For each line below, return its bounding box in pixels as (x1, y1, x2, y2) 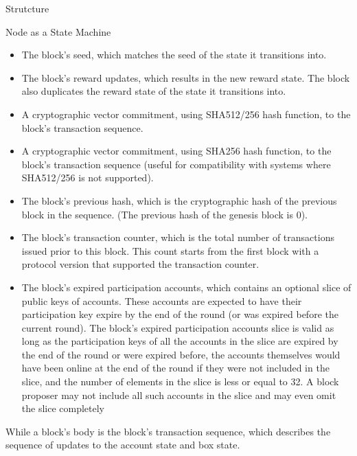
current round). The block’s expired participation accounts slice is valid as (21, 320, 334, 334)
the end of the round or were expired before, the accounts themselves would (21, 347, 341, 361)
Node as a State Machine (5, 24, 111, 38)
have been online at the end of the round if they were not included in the (21, 361, 330, 375)
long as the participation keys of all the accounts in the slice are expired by (21, 334, 338, 348)
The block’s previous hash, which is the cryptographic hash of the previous (21, 193, 337, 207)
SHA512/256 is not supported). (21, 170, 154, 185)
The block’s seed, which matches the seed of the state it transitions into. (21, 47, 327, 62)
